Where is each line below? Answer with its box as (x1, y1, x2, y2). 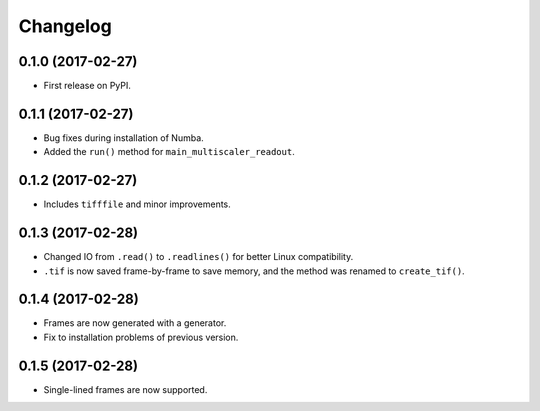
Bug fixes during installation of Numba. (43, 131, 204, 144)
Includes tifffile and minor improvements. (43, 198, 232, 210)
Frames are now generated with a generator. (43, 317, 227, 329)
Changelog (18, 15, 112, 37)
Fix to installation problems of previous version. (43, 331, 239, 343)
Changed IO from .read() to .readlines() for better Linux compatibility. (43, 251, 354, 263)
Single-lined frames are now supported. (43, 383, 208, 395)
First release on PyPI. (43, 80, 132, 92)
